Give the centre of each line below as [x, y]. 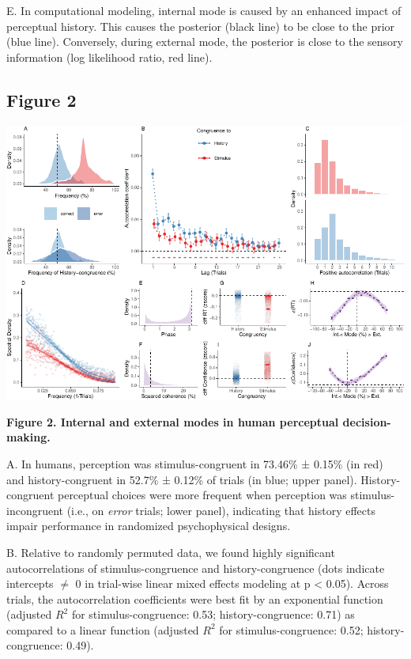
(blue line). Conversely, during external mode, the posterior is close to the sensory [205, 42]
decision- [367, 421]
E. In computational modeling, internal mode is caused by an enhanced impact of [204, 10]
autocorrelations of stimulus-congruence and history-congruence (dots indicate [196, 568]
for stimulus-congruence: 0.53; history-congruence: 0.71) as [213, 614]
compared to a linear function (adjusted [103, 629]
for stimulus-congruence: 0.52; [291, 629]
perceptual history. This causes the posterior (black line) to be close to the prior [201, 26]
